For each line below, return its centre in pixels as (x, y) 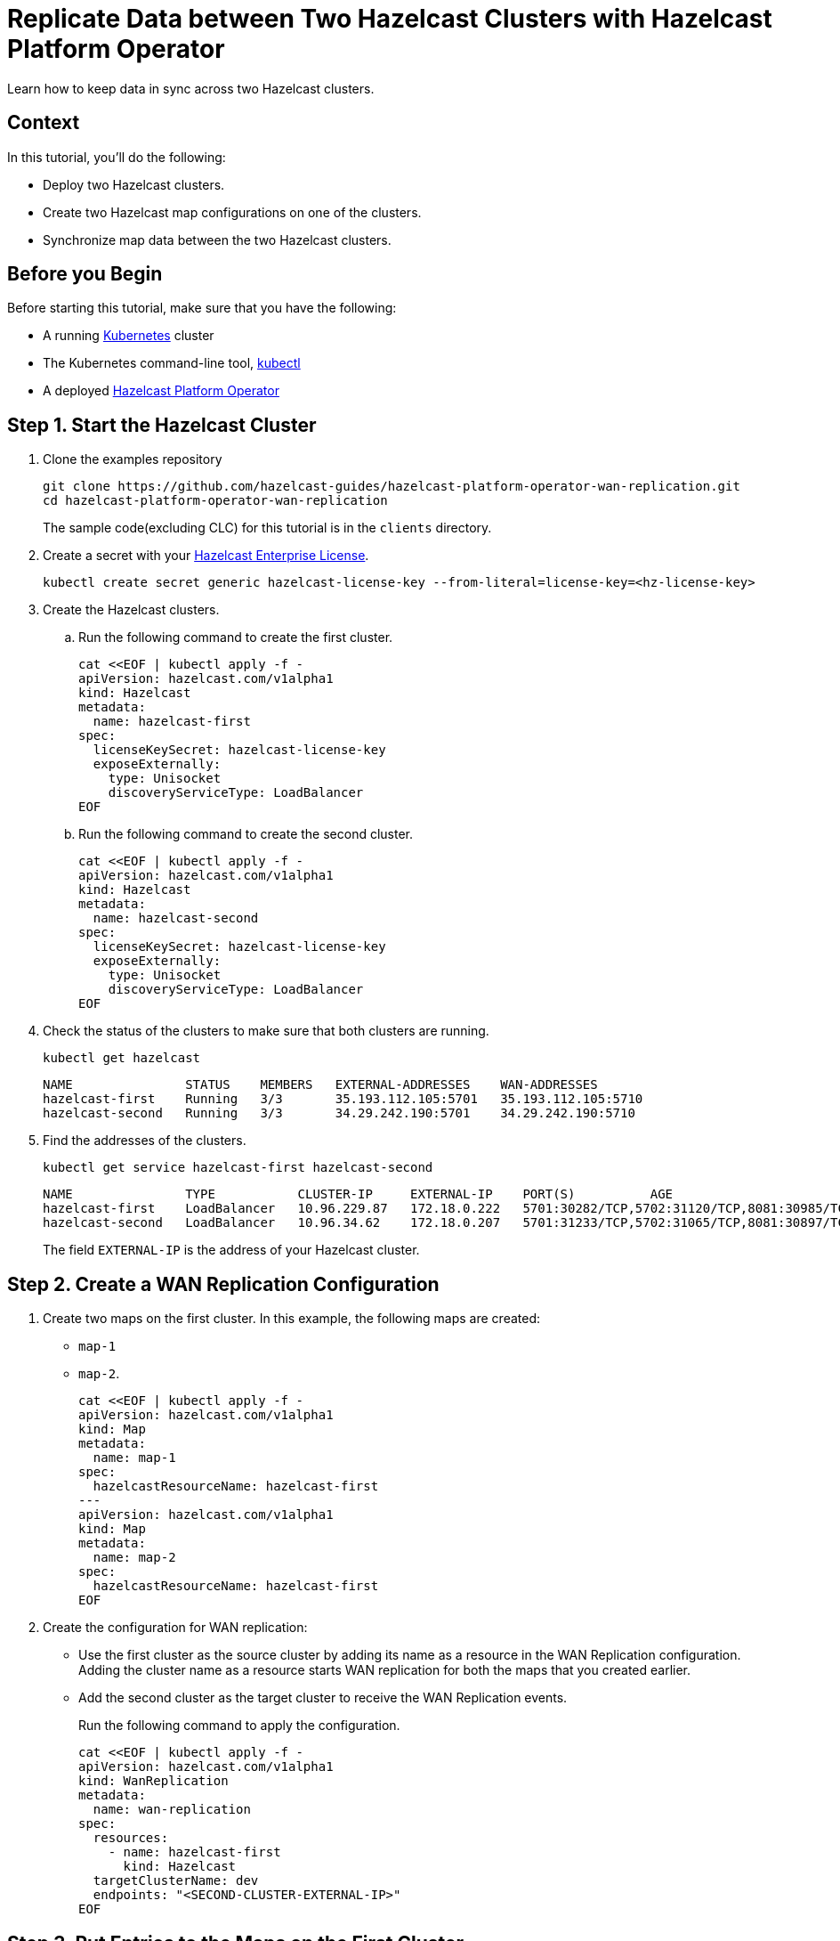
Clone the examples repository (133, 459)
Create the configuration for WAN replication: (175, 1628)
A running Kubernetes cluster (129, 336)
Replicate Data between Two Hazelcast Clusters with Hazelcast (390, 19)
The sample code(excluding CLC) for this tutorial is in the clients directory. (267, 528)
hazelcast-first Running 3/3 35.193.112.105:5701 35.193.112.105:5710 (343, 1099)
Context (44, 123)
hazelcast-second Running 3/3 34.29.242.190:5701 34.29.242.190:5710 (339, 1113)
